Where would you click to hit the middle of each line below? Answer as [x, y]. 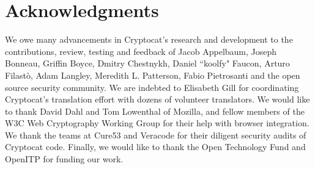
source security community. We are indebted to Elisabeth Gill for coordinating [152, 87]
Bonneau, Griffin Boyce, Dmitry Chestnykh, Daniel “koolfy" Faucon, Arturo [147, 63]
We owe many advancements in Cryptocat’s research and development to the [149, 39]
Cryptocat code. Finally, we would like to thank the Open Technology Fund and [155, 147]
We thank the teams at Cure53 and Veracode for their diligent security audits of [156, 135]
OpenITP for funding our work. [64, 159]
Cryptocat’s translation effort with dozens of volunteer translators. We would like [157, 99]
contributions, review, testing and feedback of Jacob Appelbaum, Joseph [141, 51]
